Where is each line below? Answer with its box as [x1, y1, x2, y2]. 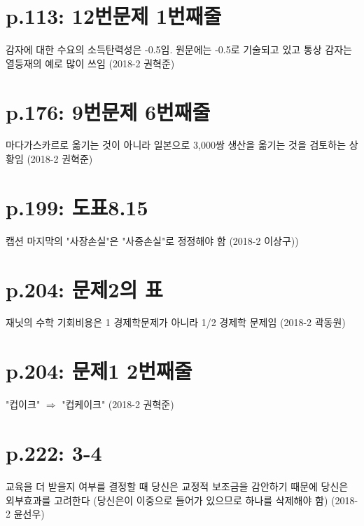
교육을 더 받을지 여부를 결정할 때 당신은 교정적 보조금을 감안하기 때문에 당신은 [6, 478, 349, 493]
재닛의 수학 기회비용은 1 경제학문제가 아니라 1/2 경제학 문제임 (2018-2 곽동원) [6, 315, 346, 330]
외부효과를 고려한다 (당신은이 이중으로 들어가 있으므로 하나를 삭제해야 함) [6, 492, 328, 507]
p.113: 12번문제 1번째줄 [6, 1, 222, 30]
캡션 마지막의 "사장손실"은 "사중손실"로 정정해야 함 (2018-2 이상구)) [6, 233, 299, 248]
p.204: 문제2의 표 [6, 274, 163, 303]
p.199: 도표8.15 [6, 192, 148, 221]
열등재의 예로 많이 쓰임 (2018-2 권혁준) [6, 55, 175, 70]
